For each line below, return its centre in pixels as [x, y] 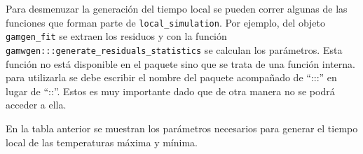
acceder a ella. [36, 105]
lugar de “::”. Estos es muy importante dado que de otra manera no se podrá [170, 91]
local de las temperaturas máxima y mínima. [102, 142]
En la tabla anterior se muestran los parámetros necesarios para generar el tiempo [182, 128]
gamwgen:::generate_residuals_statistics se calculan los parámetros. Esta [174, 49]
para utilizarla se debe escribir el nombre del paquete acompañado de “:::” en [171, 77]
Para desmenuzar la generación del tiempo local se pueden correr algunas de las [177, 8]
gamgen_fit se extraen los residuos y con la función [116, 36]
